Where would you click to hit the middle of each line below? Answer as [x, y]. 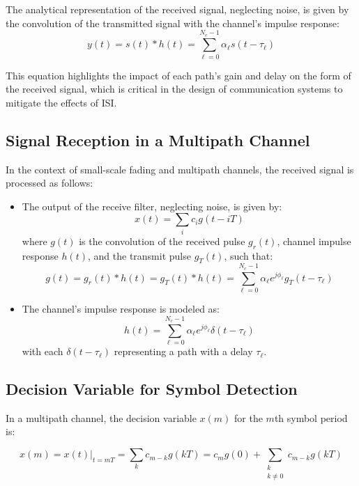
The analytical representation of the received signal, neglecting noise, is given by [177, 9]
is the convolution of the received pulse [162, 241]
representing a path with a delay [183, 351]
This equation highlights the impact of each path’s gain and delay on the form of [178, 75]
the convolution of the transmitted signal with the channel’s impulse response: [173, 23]
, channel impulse [314, 241]
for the [249, 417]
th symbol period [311, 417]
